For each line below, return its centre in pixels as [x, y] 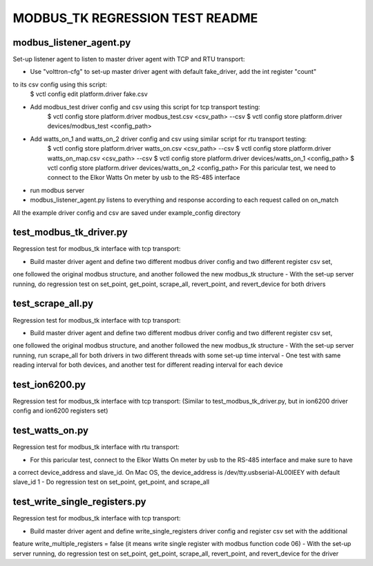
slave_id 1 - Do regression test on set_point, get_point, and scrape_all [111, 482]
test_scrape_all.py [53, 304]
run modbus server [57, 190]
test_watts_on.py [51, 431]
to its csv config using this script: [60, 84]
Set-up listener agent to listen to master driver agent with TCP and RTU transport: [129, 59]
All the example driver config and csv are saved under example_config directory [127, 213]
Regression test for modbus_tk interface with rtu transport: [96, 447]
